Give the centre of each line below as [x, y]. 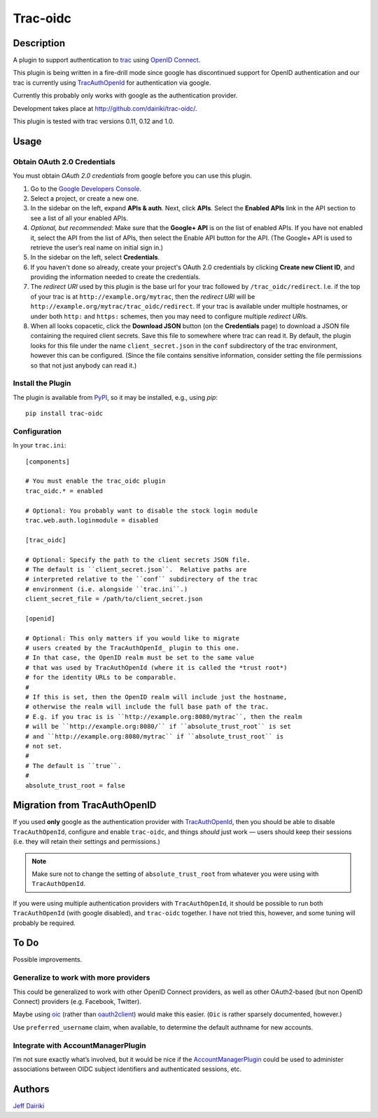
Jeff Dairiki [29, 1106]
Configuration [37, 431]
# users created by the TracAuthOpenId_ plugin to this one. [132, 648]
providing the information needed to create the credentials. [115, 277]
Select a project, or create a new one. [85, 198]
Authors [31, 1090]
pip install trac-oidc [64, 413]
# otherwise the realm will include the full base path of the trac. [147, 707]
